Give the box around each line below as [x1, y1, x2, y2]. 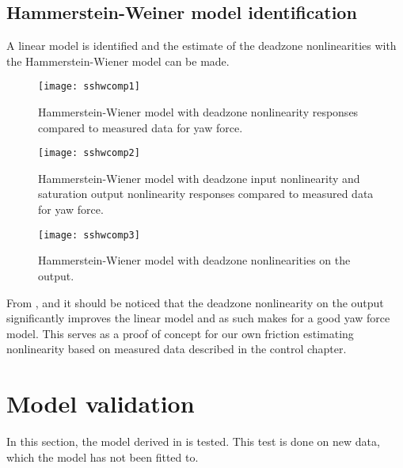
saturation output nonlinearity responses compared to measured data [38, 185, 374, 202]
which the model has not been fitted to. [6, 448, 199, 465]
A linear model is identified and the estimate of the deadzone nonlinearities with [6, 37, 397, 54]
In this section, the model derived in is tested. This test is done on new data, [6, 433, 380, 450]
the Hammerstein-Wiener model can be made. [6, 52, 230, 69]
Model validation [6, 387, 195, 420]
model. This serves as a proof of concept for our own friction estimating [6, 325, 354, 341]
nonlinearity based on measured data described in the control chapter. [6, 341, 347, 357]
